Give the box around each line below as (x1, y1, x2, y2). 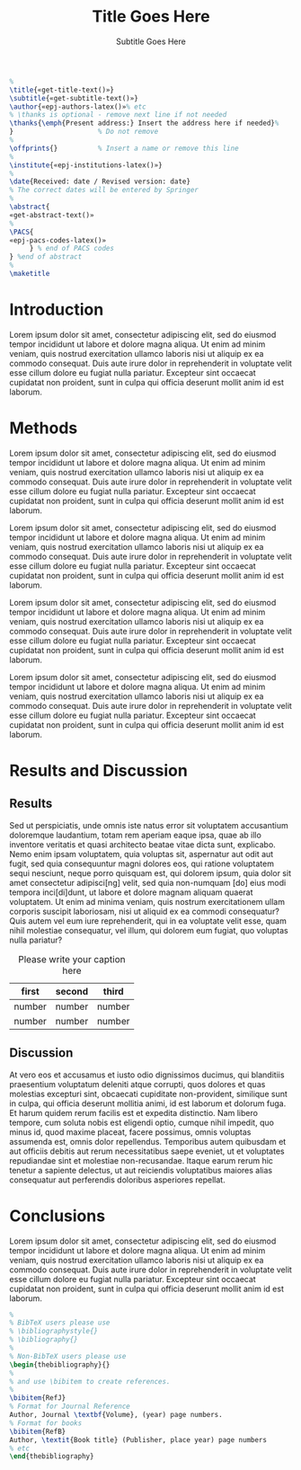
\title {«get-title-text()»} (9, 85, 115, 94)
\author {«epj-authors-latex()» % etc (9, 102, 146, 111)
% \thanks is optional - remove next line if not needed (9, 111, 227, 120)
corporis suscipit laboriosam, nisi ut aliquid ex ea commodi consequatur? (9, 906, 280, 917)
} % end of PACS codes (29, 244, 115, 253)
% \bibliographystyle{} (9, 1327, 99, 1336)
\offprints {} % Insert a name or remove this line (9, 144, 240, 153)
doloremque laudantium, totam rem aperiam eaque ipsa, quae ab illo (9, 829, 262, 840)
